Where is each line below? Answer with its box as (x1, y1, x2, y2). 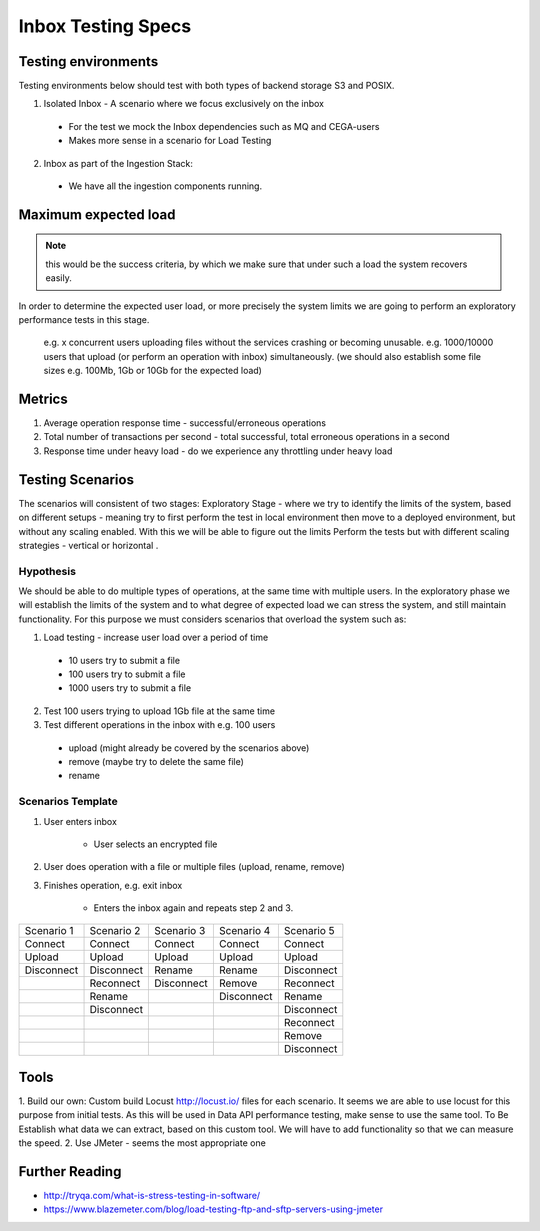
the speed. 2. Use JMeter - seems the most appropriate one (18, 1137, 267, 1149)
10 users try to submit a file (68, 654, 180, 666)
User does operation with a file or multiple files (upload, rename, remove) (43, 861, 345, 873)
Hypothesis (18, 564, 77, 578)
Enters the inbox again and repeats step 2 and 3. (93, 902, 294, 914)
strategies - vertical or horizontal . (18, 539, 159, 551)
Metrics (18, 390, 69, 407)
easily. (45, 272, 72, 284)
